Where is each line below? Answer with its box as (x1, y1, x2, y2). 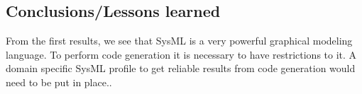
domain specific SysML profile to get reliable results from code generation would (6, 61, 356, 76)
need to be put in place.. (6, 74, 112, 89)
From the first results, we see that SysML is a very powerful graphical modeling (6, 33, 353, 48)
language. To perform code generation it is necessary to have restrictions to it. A (6, 47, 357, 61)
